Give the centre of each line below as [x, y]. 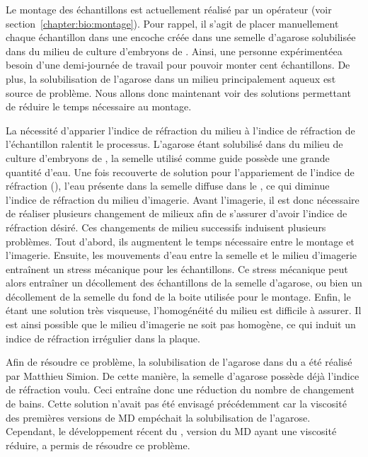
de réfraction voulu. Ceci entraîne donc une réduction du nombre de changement [180, 389]
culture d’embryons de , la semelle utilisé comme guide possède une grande [168, 157]
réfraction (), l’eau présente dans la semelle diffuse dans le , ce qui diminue [168, 186]
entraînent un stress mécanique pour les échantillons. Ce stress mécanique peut [177, 268]
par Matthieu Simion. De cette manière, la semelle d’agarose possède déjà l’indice [183, 375]
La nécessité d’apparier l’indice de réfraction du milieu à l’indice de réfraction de [180, 130]
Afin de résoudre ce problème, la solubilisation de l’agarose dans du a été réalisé [179, 362]
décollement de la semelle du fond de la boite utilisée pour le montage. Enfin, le [178, 296]
